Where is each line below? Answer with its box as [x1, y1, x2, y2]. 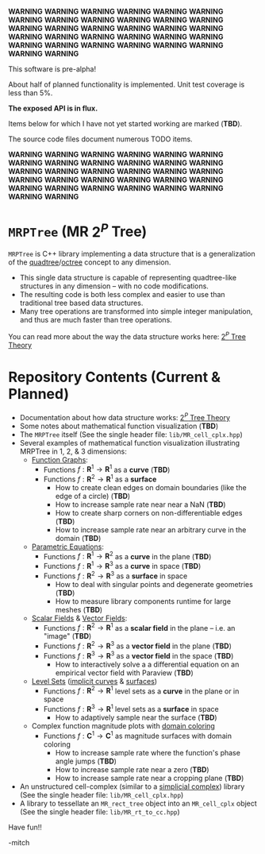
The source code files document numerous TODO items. [8, 134, 193, 144]
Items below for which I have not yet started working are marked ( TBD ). [8, 119, 243, 128]
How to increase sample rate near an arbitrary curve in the [55, 524, 247, 535]
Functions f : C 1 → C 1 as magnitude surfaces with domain [43, 730, 232, 740]
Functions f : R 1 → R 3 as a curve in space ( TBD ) [43, 560, 202, 571]
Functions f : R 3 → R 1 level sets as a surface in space [43, 703, 220, 714]
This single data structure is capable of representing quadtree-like [19, 273, 236, 283]
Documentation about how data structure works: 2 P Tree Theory [19, 411, 231, 422]
